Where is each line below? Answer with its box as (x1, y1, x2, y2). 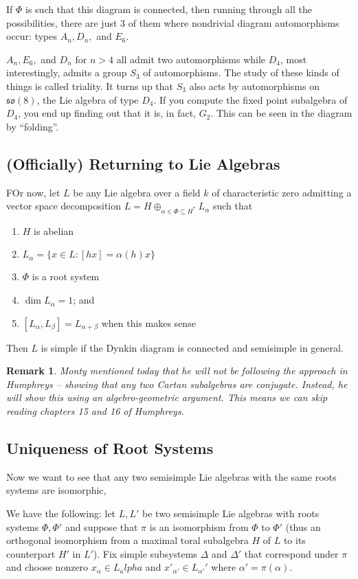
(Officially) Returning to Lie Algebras (6, 152, 280, 174)
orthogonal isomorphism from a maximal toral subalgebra (6, 533, 249, 547)
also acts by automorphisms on (189, 78, 320, 93)
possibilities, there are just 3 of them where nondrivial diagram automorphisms (6, 15, 339, 30)
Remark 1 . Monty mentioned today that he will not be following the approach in (6, 363, 348, 378)
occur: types (6, 29, 58, 43)
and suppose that (65, 519, 138, 534)
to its (283, 533, 306, 547)
